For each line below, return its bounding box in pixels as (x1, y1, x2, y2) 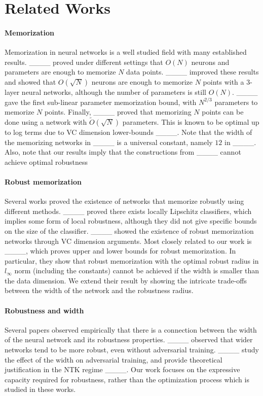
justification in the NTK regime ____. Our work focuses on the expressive (5, 364, 240, 375)
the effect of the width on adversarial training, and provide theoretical (5, 354, 222, 365)
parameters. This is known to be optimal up (122, 116, 259, 127)
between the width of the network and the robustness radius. (5, 285, 194, 296)
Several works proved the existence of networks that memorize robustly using (5, 196, 244, 206)
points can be (202, 106, 244, 117)
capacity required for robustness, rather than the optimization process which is (5, 374, 249, 384)
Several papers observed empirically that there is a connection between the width (5, 324, 257, 335)
